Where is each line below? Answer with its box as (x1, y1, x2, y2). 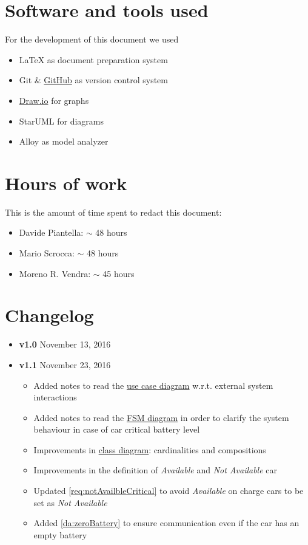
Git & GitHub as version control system (19, 74, 168, 86)
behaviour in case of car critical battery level (33, 423, 200, 436)
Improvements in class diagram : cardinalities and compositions (33, 443, 266, 456)
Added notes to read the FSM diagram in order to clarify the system (33, 411, 289, 423)
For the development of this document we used (5, 33, 179, 46)
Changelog (5, 303, 94, 327)
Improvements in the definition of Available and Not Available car (33, 464, 278, 476)
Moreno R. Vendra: (19, 267, 91, 279)
